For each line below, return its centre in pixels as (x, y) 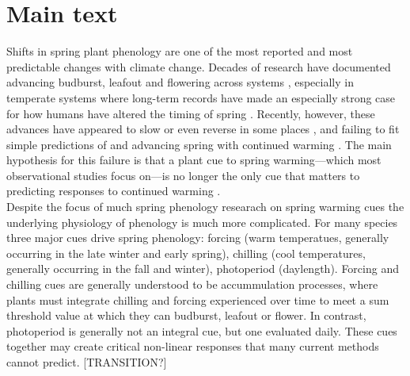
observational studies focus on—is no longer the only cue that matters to (183, 175)
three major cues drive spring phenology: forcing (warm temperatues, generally (198, 238)
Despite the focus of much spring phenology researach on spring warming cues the (205, 207)
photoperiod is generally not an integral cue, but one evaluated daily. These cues (202, 330)
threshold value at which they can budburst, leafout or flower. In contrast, (186, 315)
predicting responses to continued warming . (114, 191)
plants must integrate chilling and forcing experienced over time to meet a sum (198, 299)
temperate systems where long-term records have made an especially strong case (201, 97)
